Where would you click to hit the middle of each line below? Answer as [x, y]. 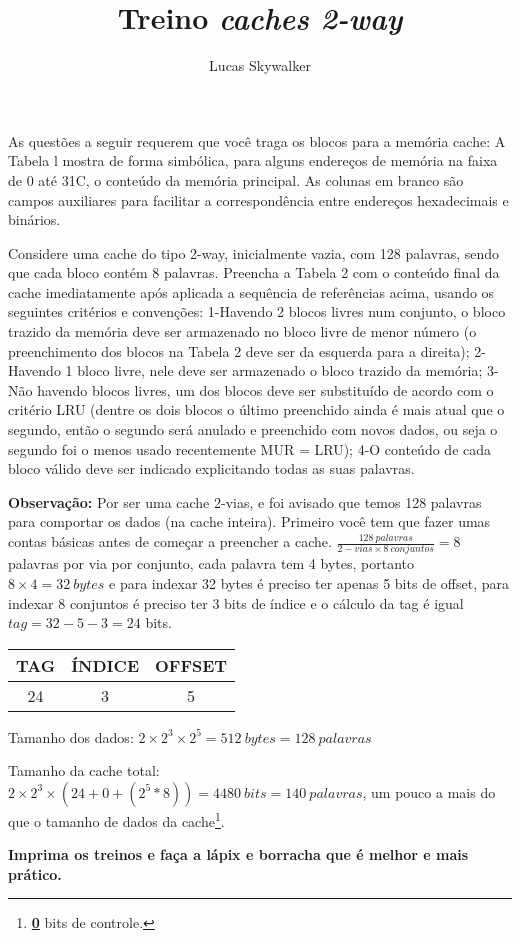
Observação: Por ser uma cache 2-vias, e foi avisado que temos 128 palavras [245, 501]
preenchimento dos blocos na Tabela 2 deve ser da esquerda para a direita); [239, 350]
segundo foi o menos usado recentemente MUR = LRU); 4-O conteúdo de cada [250, 448]
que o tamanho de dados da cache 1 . [116, 819]
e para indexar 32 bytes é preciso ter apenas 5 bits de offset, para [309, 582]
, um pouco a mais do [429, 791]
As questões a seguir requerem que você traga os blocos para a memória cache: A [257, 140]
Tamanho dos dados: [71, 736]
